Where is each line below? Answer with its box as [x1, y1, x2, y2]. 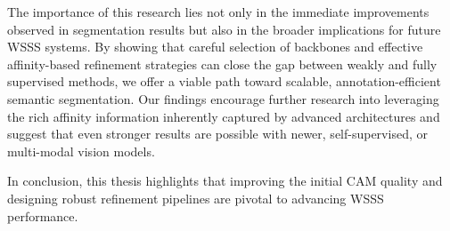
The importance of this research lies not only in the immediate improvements [7, 3, 430, 20]
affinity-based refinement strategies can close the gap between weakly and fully [7, 54, 438, 73]
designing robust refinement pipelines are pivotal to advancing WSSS [7, 188, 384, 207]
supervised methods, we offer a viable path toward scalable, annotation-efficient [7, 72, 441, 91]
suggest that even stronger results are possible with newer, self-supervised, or [7, 124, 428, 143]
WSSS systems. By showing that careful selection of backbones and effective [7, 37, 423, 56]
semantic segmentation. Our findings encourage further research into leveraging [7, 89, 439, 108]
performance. [7, 206, 78, 225]
